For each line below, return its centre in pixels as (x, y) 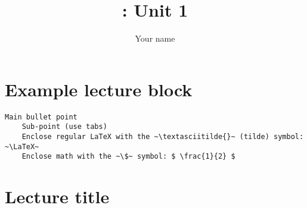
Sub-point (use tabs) (64, 127)
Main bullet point (41, 117)
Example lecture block (99, 89)
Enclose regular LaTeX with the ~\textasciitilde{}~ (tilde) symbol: (163, 136)
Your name (155, 38)
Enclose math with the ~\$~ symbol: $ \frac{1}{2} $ (128, 157)
